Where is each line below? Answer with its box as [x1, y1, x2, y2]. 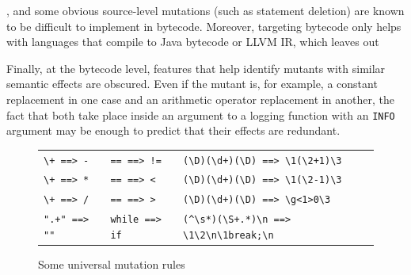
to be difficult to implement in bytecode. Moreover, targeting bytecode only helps [6, 17, 401, 34]
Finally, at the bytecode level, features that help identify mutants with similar [6, 59, 386, 76]
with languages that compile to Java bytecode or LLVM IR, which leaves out [6, 33, 379, 50]
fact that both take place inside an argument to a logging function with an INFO [6, 106, 395, 123]
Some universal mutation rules [38, 256, 185, 273]
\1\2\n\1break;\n [183, 229, 274, 241]
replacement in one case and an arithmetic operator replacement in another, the [6, 90, 394, 107]
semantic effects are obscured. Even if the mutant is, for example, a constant [6, 75, 378, 92]
